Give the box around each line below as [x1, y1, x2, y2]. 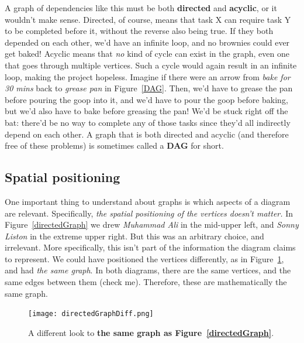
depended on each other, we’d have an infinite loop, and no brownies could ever [5, 36, 290, 48]
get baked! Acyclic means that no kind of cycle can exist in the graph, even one [5, 47, 289, 60]
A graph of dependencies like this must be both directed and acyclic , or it [5, 2, 277, 13]
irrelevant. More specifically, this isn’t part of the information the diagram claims [5, 241, 296, 253]
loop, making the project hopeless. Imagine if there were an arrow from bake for [5, 70, 291, 83]
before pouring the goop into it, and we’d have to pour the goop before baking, [5, 93, 288, 105]
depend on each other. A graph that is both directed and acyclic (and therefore [5, 128, 289, 140]
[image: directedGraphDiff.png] [28, 310, 154, 318]
